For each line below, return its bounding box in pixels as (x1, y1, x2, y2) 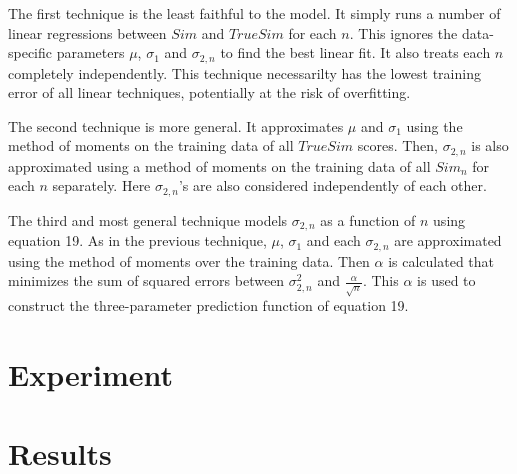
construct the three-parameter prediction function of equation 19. (8, 295, 409, 316)
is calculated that (388, 250, 495, 271)
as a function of (320, 209, 416, 230)
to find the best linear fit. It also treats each (220, 42, 491, 63)
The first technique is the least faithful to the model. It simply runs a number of (8, 3, 501, 23)
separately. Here (52, 175, 151, 196)
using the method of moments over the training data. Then (8, 250, 370, 271)
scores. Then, (357, 135, 438, 156)
